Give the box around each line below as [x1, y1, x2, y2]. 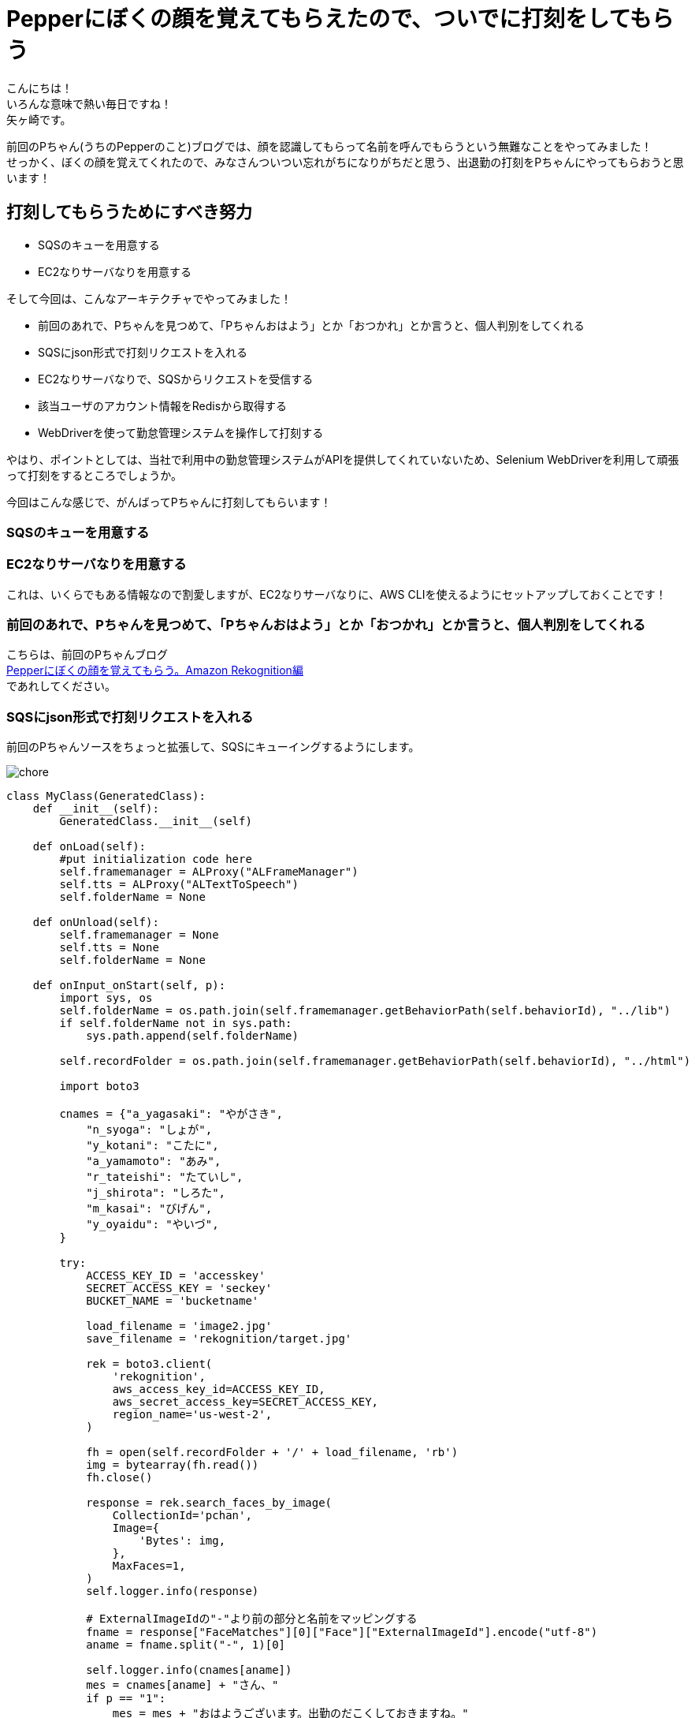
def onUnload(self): [32, 916, 159, 929]
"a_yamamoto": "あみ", [86, 1155, 221, 1168]
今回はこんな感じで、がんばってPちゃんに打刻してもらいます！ [6, 495, 332, 509]
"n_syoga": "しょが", [86, 1123, 213, 1137]
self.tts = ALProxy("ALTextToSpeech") [59, 878, 299, 891]
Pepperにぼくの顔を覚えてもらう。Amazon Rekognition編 [6, 663, 303, 678]
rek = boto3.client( [86, 1358, 213, 1371]
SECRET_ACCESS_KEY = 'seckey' [86, 1282, 273, 1295]
